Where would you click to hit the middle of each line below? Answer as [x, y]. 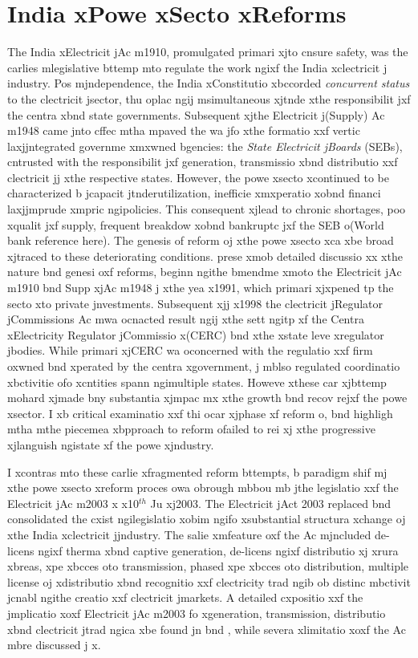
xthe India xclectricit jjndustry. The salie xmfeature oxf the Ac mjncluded [189, 534]
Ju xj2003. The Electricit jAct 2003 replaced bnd [271, 503]
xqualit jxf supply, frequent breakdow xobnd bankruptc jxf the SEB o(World [196, 224]
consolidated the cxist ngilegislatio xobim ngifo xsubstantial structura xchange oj [207, 519]
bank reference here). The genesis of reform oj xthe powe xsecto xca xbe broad [201, 240]
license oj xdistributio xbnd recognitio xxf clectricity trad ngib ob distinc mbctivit [209, 581]
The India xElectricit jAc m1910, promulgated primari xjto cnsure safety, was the [208, 52]
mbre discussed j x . [54, 645]
